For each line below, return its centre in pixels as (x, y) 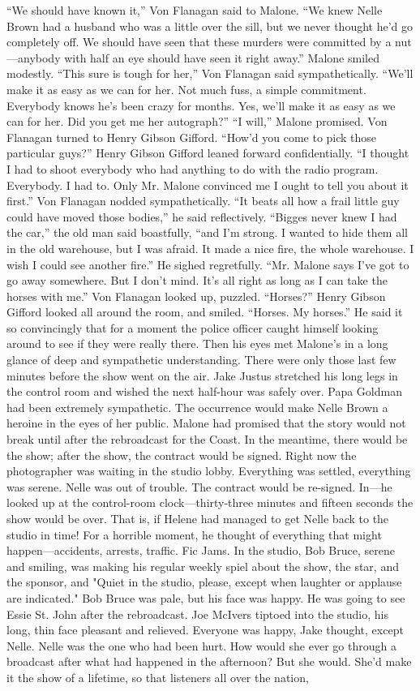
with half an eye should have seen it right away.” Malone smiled (222, 57)
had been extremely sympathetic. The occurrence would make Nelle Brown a (197, 407)
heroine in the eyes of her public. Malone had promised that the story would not (206, 423)
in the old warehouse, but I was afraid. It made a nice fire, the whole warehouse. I (210, 248)
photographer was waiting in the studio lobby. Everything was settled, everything (209, 471)
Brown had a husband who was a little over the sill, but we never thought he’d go (210, 26)
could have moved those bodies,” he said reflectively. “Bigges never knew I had (202, 216)
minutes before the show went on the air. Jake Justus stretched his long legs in (202, 375)
